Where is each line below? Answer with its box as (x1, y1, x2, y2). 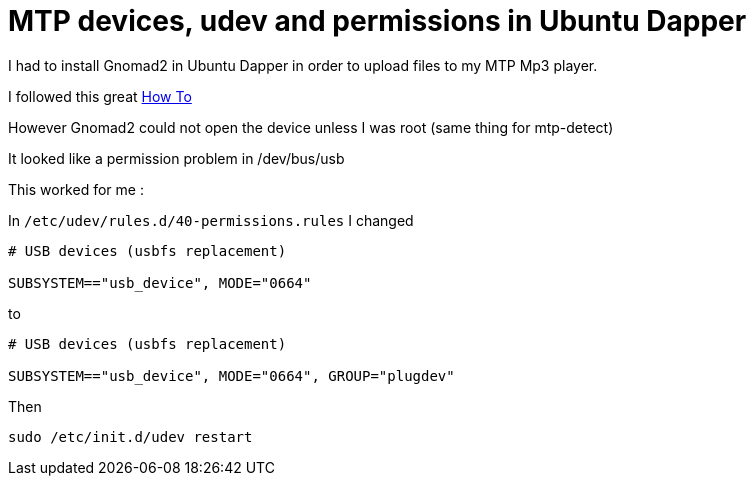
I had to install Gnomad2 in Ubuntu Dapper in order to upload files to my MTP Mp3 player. (8, 56, 598, 74)
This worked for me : (8, 180, 144, 198)
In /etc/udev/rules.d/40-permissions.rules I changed (8, 211, 414, 229)
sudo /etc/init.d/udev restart (8, 428, 253, 445)
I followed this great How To (8, 87, 192, 105)
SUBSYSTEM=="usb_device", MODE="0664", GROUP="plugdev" (8, 367, 455, 384)
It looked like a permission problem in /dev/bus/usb (8, 149, 345, 167)
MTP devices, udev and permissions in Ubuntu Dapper (8, 4, 747, 38)
